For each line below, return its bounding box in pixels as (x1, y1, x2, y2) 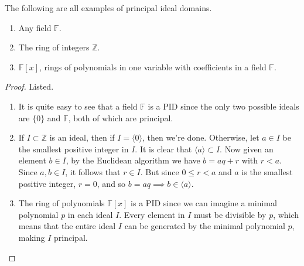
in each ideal (67, 208, 113, 220)
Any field (18, 21, 52, 33)
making (18, 231, 45, 243)
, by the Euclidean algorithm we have (66, 154, 200, 166)
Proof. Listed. (5, 80, 54, 93)
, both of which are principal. (68, 111, 173, 124)
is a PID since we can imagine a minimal (131, 197, 277, 209)
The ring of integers (18, 41, 90, 53)
